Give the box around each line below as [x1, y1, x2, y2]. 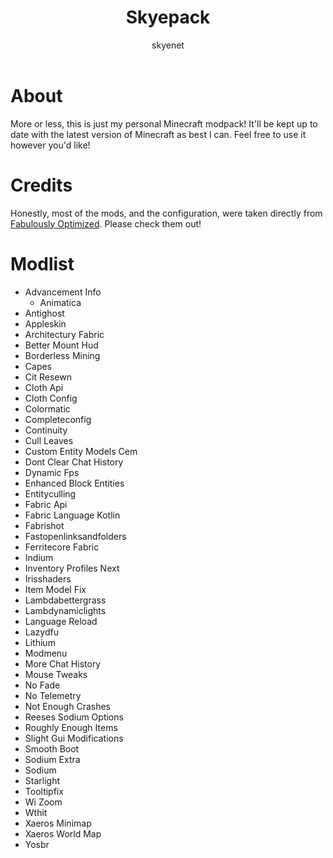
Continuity [24, 424, 68, 436]
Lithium [24, 636, 56, 648]
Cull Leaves [24, 434, 74, 446]
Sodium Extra [24, 753, 81, 765]
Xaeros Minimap [24, 817, 92, 829]
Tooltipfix [24, 785, 64, 797]
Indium [24, 551, 54, 563]
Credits [10, 174, 73, 196]
